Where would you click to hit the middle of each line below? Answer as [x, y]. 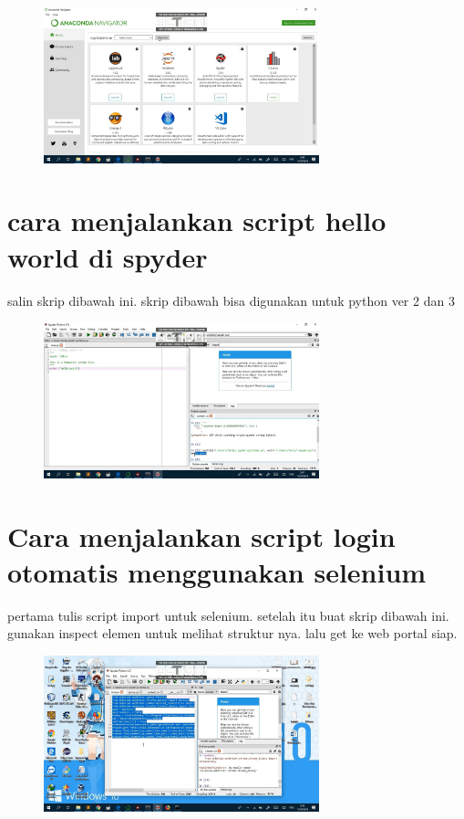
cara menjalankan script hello [197, 220]
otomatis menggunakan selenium [217, 571]
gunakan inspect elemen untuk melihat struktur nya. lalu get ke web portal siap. [232, 633]
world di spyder [108, 256]
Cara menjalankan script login [201, 535]
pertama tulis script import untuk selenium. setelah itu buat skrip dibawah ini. [228, 615]
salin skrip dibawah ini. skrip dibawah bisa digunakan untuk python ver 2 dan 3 [231, 300]
